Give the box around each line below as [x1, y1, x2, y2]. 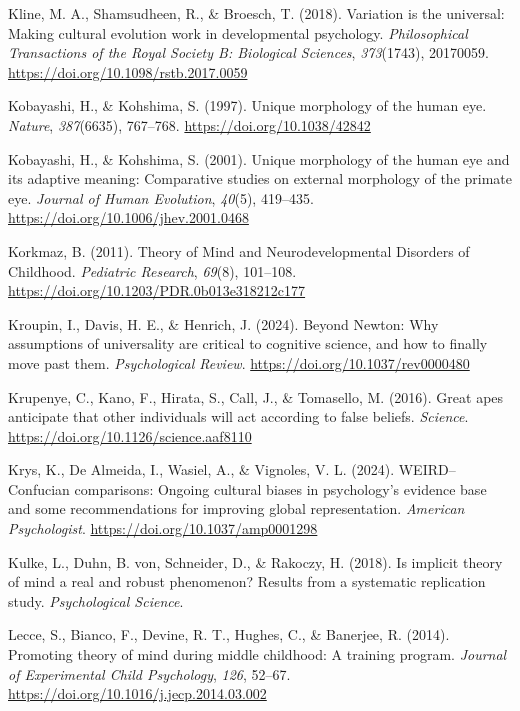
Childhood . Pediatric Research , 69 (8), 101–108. [8, 260, 297, 281]
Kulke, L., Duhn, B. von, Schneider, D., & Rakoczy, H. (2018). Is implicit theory [8, 551, 503, 572]
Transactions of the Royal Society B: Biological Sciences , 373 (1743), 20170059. [8, 42, 489, 63]
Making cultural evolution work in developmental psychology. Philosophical [8, 22, 468, 43]
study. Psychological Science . [8, 590, 184, 611]
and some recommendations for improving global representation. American [8, 498, 465, 519]
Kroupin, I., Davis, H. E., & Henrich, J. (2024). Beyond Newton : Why [8, 313, 439, 334]
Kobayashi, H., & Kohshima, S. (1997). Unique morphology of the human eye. [8, 95, 487, 116]
